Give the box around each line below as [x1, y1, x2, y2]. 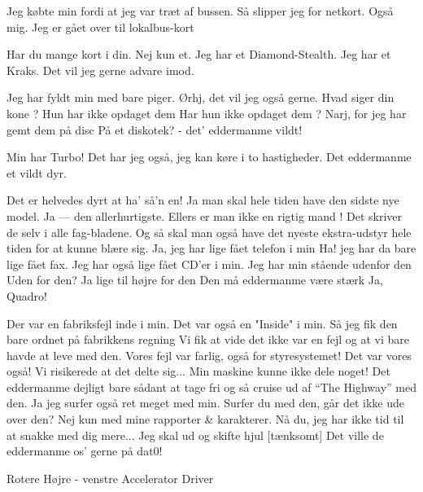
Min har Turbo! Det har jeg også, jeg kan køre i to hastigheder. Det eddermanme [7, 148, 412, 165]
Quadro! [7, 287, 47, 304]
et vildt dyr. [7, 164, 67, 181]
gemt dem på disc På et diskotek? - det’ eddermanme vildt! [7, 121, 303, 138]
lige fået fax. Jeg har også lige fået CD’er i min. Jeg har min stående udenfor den [7, 255, 412, 272]
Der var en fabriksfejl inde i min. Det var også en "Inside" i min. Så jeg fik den [7, 314, 398, 332]
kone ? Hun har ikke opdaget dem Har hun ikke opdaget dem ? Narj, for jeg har [7, 104, 407, 121]
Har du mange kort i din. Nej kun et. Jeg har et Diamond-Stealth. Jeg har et [7, 46, 391, 63]
